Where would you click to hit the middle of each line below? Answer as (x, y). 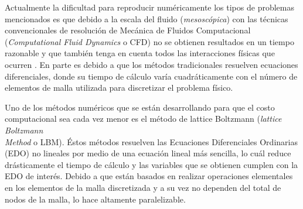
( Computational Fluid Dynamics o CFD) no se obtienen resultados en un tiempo (149, 41)
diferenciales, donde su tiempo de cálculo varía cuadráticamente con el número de (151, 76)
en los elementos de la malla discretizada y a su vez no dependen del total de (143, 187)
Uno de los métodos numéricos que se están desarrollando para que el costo (140, 107)
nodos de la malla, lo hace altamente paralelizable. (95, 199)
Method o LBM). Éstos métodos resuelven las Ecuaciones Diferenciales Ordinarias (151, 141)
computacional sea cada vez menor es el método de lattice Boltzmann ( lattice (143, 119)
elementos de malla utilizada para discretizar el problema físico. (119, 88)
